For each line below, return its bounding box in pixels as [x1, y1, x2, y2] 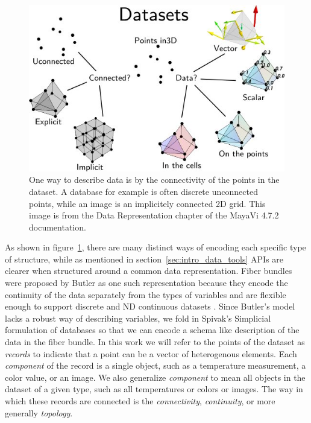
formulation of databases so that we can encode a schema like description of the [5, 323, 300, 336]
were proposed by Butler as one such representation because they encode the [5, 276, 288, 289]
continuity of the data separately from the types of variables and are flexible [5, 288, 286, 301]
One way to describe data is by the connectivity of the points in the [29, 173, 280, 186]
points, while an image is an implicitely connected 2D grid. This [29, 197, 266, 209]
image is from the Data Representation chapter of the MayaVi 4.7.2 [29, 209, 279, 221]
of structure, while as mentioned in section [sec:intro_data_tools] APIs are [5, 252, 284, 265]
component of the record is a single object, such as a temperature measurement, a [5, 359, 306, 372]
